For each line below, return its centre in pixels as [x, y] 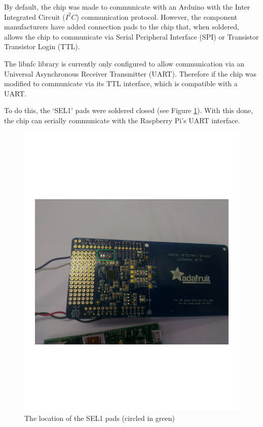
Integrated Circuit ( [35, 16]
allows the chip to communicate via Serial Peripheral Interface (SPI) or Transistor [131, 36]
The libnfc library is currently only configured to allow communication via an [124, 63]
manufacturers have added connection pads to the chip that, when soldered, [122, 27]
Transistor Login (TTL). [42, 46]
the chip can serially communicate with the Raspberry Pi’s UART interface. [122, 120]
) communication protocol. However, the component [157, 16]
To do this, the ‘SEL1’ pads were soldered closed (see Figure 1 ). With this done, [129, 110]
